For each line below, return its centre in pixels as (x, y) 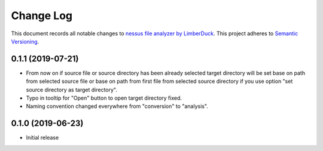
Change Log (42, 16)
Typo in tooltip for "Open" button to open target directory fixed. (104, 98)
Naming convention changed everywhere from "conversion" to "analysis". (117, 106)
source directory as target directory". (72, 90)
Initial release (42, 138)
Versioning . (25, 41)
